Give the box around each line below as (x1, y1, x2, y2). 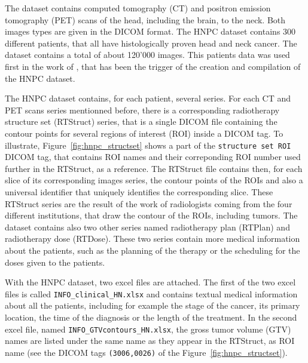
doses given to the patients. (5, 256, 105, 268)
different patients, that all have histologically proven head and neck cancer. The (5, 36, 297, 49)
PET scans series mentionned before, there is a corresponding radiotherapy (5, 103, 280, 116)
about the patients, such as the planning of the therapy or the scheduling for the (5, 244, 300, 256)
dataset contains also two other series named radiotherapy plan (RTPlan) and (5, 220, 290, 233)
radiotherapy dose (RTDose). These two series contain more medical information (5, 232, 300, 245)
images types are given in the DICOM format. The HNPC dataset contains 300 (5, 25, 296, 38)
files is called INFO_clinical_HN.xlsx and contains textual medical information (5, 287, 298, 300)
